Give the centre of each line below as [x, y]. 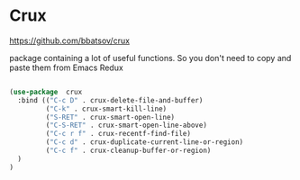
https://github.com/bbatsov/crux [70, 40]
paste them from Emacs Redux [66, 67]
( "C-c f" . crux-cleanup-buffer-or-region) [128, 151]
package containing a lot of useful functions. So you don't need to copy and [150, 58]
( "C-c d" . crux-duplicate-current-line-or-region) [145, 142]
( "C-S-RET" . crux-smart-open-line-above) [126, 126]
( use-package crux [46, 92]
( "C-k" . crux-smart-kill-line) [106, 109]
